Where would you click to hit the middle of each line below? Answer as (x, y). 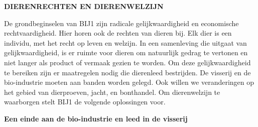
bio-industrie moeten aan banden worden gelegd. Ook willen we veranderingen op (129, 82)
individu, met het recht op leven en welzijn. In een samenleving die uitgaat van (125, 42)
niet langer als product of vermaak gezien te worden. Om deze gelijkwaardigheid (127, 62)
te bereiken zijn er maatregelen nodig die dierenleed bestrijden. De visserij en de (127, 72)
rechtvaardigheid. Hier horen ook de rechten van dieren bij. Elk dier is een (118, 33)
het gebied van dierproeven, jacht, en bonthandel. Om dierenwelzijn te (112, 92)
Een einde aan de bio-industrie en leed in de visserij (96, 118)
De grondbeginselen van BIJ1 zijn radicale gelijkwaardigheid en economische (121, 23)
